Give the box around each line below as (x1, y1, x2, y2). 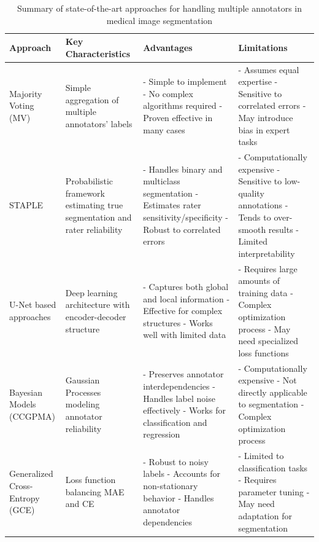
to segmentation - (238, 398, 304, 410)
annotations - (238, 198, 288, 211)
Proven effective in (143, 111, 213, 124)
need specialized (238, 334, 299, 347)
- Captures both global (143, 280, 229, 293)
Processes (65, 385, 101, 398)
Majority (9, 87, 42, 100)
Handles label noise (143, 391, 215, 404)
